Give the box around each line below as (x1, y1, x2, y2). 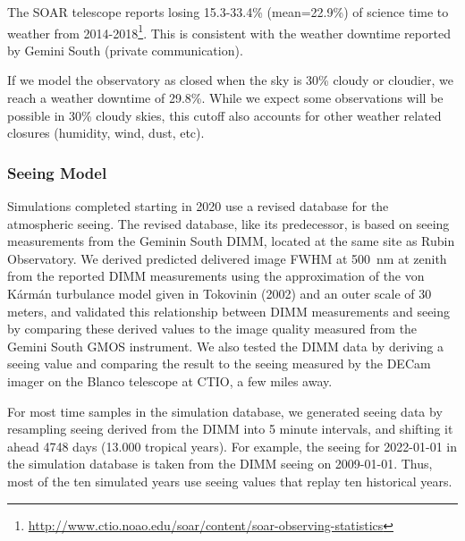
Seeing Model (7, 161, 107, 183)
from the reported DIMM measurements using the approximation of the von (7, 266, 425, 285)
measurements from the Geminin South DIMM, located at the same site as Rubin (7, 232, 455, 250)
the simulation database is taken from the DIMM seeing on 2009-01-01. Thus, (7, 454, 433, 473)
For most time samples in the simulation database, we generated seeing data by (7, 402, 443, 420)
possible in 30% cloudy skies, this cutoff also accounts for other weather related (7, 106, 442, 124)
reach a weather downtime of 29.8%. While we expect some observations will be (7, 89, 444, 107)
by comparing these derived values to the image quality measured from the (7, 319, 418, 338)
